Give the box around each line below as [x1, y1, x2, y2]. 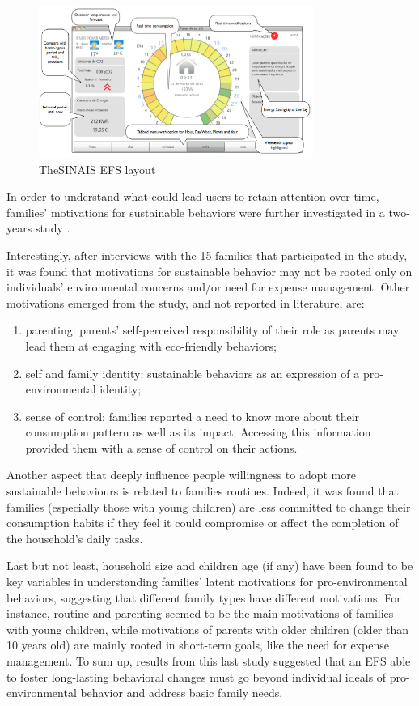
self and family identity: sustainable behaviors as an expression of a [25, 364, 360, 381]
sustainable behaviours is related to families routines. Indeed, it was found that [6, 483, 399, 500]
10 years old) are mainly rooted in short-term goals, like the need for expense [6, 636, 390, 653]
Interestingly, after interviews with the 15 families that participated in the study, [6, 246, 408, 263]
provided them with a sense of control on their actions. [25, 439, 298, 456]
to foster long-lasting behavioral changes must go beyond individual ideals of [6, 668, 387, 685]
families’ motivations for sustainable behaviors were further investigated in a [6, 203, 385, 220]
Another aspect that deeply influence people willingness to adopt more [6, 466, 356, 483]
